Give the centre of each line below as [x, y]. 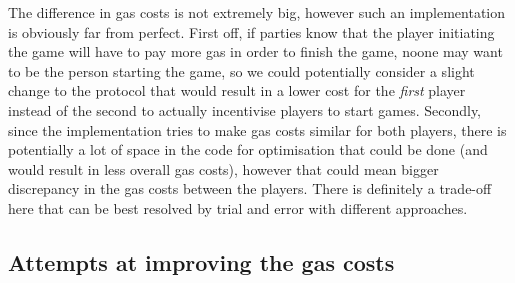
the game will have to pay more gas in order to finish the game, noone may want [255, 51]
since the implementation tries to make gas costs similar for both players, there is [257, 129]
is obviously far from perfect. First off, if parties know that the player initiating [251, 31]
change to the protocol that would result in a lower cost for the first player [237, 90]
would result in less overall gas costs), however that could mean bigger [223, 168]
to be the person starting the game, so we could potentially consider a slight [241, 70]
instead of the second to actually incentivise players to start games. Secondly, [245, 109]
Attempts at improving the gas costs [201, 261]
